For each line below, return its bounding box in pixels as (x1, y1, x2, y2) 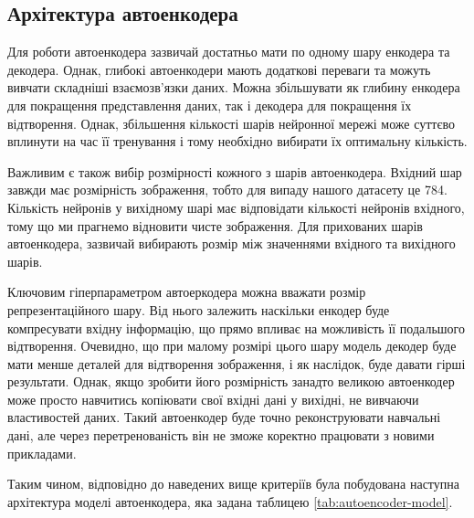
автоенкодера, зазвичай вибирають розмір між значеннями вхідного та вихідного (7, 234, 456, 253)
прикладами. (7, 443, 77, 462)
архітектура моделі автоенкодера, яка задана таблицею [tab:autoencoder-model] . (7, 492, 453, 511)
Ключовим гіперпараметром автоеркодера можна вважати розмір (7, 282, 366, 301)
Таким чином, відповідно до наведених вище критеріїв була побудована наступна (7, 474, 459, 493)
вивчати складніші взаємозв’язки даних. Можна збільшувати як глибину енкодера (7, 78, 460, 97)
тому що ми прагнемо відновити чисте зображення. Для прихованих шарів (7, 216, 423, 235)
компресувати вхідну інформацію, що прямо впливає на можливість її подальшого (7, 318, 465, 337)
